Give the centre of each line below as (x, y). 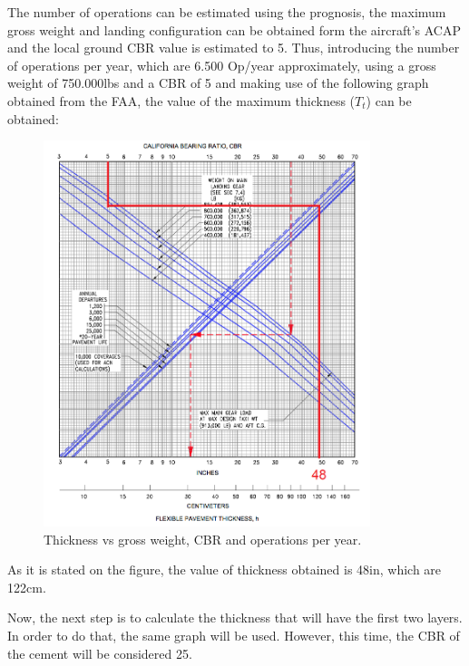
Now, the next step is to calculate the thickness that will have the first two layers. (235, 618)
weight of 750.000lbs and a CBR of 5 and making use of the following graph (218, 83)
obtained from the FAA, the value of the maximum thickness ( (181, 100)
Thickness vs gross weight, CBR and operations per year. (203, 539)
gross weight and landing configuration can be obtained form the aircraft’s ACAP (234, 29)
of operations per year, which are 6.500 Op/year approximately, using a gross (222, 65)
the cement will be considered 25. (100, 653)
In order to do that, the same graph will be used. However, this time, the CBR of (234, 635)
